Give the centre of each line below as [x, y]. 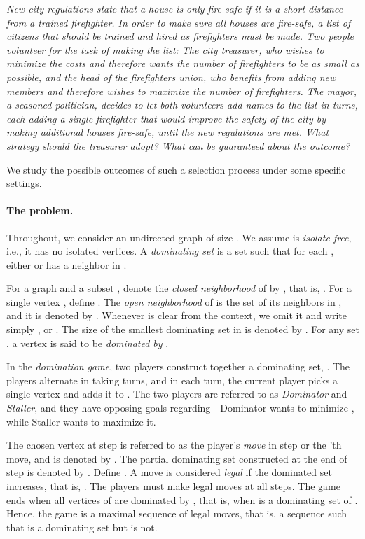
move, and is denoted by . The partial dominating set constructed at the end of [177, 458]
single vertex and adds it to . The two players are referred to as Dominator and [177, 394]
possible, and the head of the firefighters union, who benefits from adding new [171, 77]
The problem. [40, 210]
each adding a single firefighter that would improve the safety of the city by [166, 118]
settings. [24, 183]
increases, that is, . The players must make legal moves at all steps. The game [173, 486]
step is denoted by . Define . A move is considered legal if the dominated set [169, 472]
